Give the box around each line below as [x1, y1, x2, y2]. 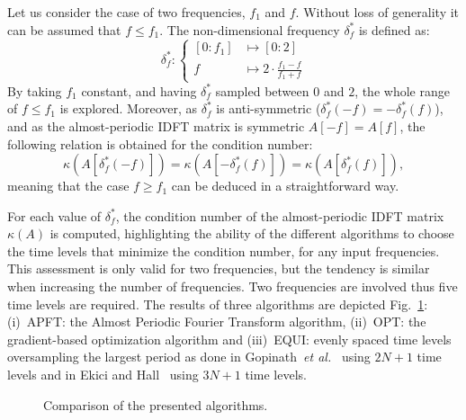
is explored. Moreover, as [59, 99, 198, 118]
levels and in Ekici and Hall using [7, 365, 199, 384]
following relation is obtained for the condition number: [7, 134, 313, 153]
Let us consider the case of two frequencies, [7, 3, 246, 21]
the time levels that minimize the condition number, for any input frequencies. [7, 241, 440, 260]
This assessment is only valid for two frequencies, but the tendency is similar [7, 259, 430, 278]
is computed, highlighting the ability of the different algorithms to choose [49, 224, 454, 243]
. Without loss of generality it [295, 3, 460, 21]
